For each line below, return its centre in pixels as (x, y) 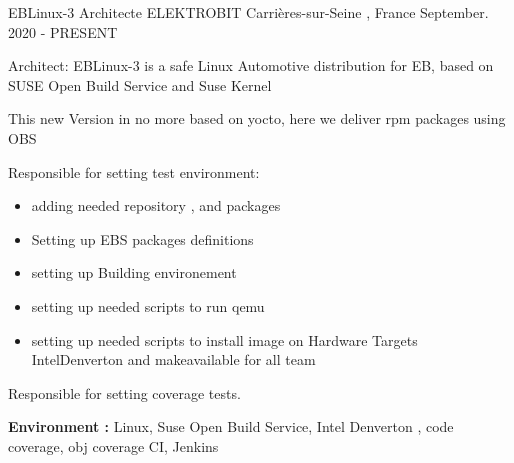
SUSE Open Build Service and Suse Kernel (140, 84)
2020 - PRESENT (63, 31)
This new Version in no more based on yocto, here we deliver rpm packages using (257, 118)
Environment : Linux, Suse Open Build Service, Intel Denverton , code (231, 426)
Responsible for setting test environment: (134, 171)
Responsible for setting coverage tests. (124, 392)
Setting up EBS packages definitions (142, 238)
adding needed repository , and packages (156, 205)
